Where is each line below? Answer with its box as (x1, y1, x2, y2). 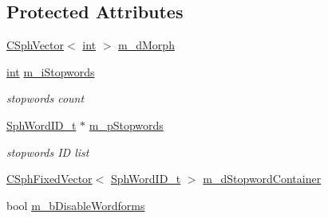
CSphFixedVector (6, 170, 93, 187)
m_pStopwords (89, 116, 164, 133)
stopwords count (6, 90, 85, 107)
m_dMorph (118, 37, 175, 53)
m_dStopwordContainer (203, 170, 322, 187)
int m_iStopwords (6, 63, 95, 80)
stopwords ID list (6, 143, 89, 160)
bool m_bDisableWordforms (6, 197, 145, 213)
